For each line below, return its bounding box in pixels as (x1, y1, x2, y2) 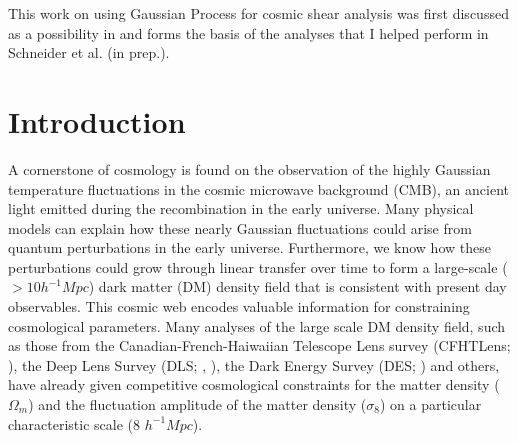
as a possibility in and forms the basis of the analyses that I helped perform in (8, 22, 489, 43)
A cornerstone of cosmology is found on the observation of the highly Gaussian (8, 158, 491, 179)
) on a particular (379, 394, 482, 415)
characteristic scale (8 (8, 413, 141, 434)
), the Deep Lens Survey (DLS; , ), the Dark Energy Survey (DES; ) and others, (8, 354, 500, 375)
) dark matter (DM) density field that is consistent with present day (88, 276, 507, 297)
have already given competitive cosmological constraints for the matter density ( (8, 374, 500, 395)
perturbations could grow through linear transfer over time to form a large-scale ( (8, 256, 508, 277)
